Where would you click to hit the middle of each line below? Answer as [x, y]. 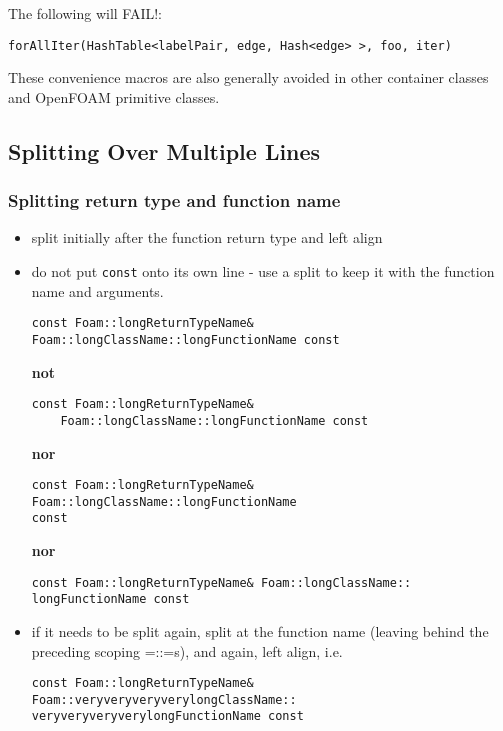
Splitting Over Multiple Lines [164, 150]
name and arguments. [97, 290]
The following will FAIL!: [85, 13]
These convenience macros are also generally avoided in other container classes [248, 77]
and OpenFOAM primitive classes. [114, 96]
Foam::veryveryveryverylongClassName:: [164, 699]
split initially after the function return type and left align [207, 237]
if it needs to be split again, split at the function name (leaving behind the [260, 630]
